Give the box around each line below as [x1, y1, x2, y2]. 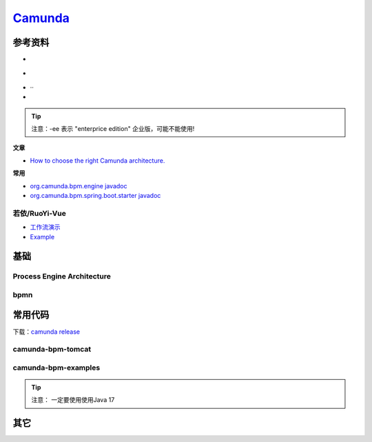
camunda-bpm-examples [12, 363, 101, 372]
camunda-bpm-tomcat [12, 345, 92, 354]
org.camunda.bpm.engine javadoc [30, 181, 127, 190]
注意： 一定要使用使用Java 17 [31, 396, 115, 404]
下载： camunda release [12, 328, 81, 336]
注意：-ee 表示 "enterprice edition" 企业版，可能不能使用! [31, 125, 195, 133]
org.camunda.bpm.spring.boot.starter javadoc [30, 191, 161, 199]
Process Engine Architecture [12, 272, 112, 281]
